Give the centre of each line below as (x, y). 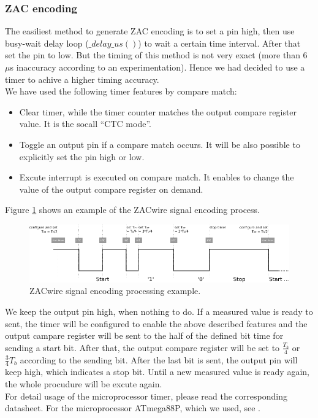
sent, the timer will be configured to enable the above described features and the (156, 323)
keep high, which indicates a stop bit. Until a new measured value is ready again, (157, 372)
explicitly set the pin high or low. (82, 156)
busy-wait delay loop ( (47, 43)
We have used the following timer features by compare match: (121, 91)
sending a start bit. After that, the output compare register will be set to (142, 347)
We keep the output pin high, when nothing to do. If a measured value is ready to (159, 312)
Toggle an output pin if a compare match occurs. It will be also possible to (160, 144)
